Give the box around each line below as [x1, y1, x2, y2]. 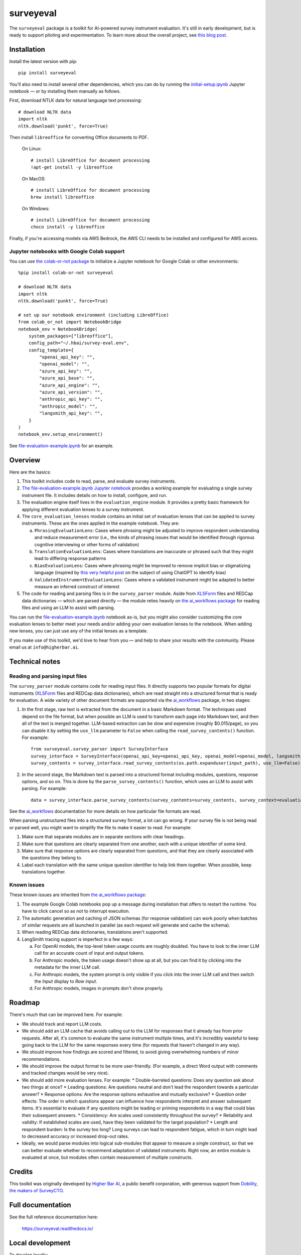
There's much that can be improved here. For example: [9, 1012, 123, 1018]
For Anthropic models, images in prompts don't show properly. [34, 985, 164, 991]
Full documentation [9, 1201, 71, 1209]
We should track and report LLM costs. [22, 1021, 102, 1027]
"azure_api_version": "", [39, 390, 103, 395]
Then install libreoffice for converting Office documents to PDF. [9, 134, 148, 140]
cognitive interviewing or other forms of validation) [34, 541, 139, 547]
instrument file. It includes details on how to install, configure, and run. [22, 492, 168, 498]
